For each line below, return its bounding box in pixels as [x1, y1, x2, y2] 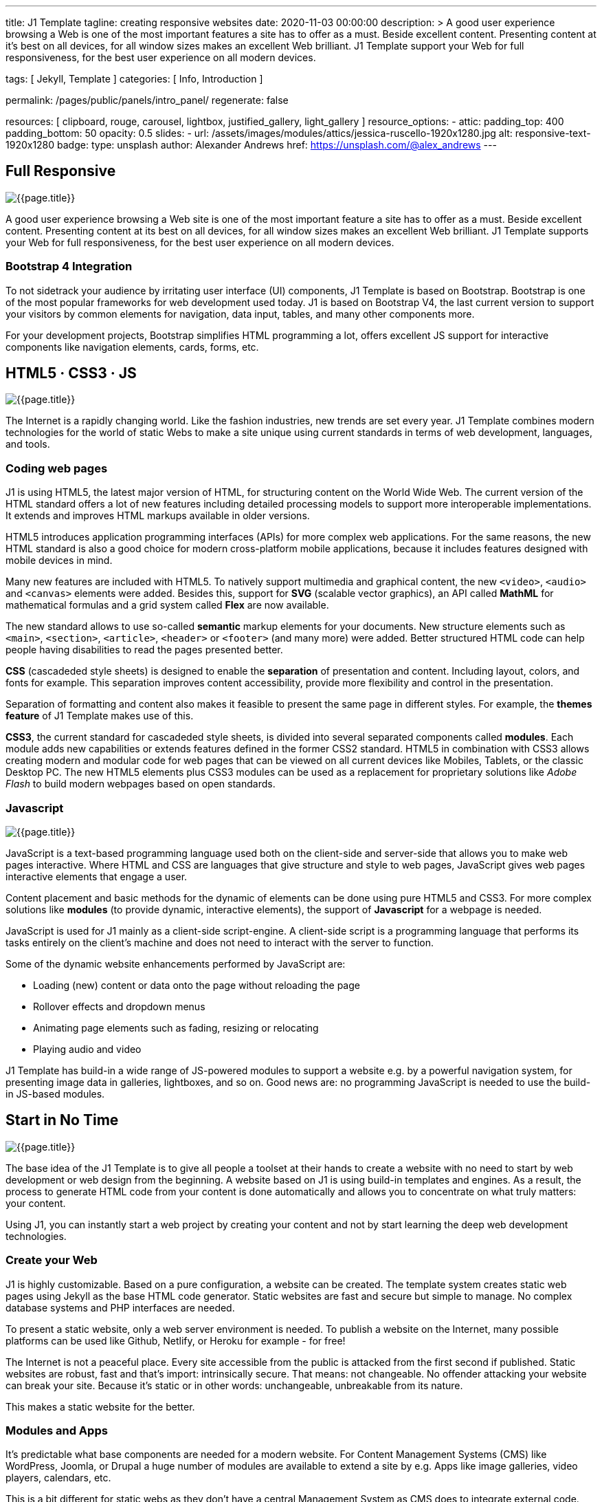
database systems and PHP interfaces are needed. [5, 1301, 235, 1314]
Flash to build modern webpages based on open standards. [5, 778, 276, 790]
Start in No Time [5, 1111, 119, 1129]
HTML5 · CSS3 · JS [5, 364, 137, 382]
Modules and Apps [5, 1423, 108, 1437]
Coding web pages [5, 461, 108, 475]
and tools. [5, 438, 50, 450]
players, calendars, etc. [5, 1472, 111, 1484]
